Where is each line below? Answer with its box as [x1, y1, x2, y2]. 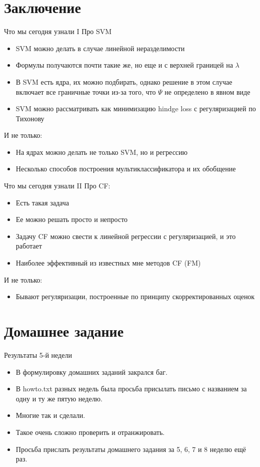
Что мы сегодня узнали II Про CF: [4, 180, 110, 191]
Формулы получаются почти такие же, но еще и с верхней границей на [15, 60, 233, 70]
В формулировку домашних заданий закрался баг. [15, 366, 167, 377]
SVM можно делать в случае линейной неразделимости [15, 43, 185, 53]
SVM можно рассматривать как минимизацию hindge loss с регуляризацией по [15, 103, 256, 114]
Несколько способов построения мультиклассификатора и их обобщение [15, 163, 236, 174]
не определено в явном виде [164, 86, 250, 97]
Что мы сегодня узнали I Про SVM [4, 26, 112, 37]
